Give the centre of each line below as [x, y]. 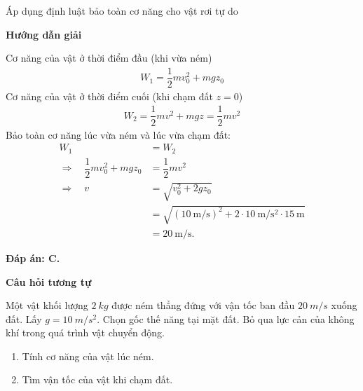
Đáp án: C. [33, 258]
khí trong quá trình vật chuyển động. [85, 332]
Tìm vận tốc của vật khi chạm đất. [97, 379]
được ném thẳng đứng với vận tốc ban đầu [203, 305]
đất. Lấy [24, 318]
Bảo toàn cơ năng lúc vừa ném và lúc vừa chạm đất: [118, 134]
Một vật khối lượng [47, 305]
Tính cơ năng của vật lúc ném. [88, 356]
